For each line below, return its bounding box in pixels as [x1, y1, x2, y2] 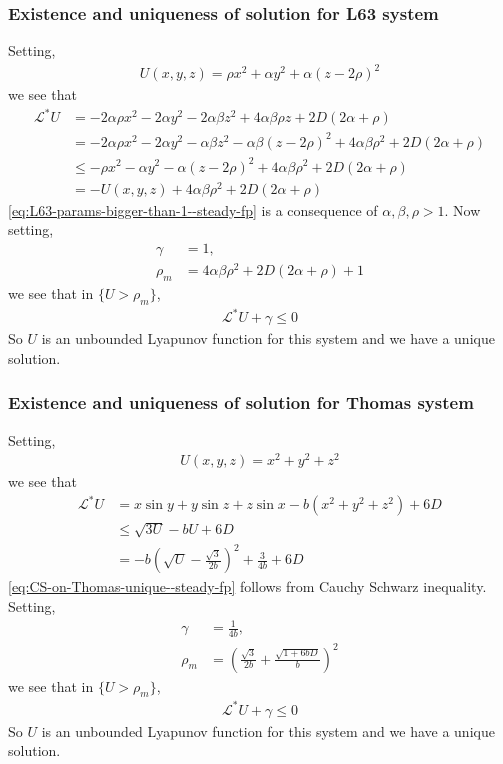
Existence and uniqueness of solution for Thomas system [8, 390, 474, 415]
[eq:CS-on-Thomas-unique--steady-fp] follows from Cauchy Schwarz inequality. [8, 576, 487, 597]
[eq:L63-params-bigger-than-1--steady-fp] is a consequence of [8, 199, 378, 220]
